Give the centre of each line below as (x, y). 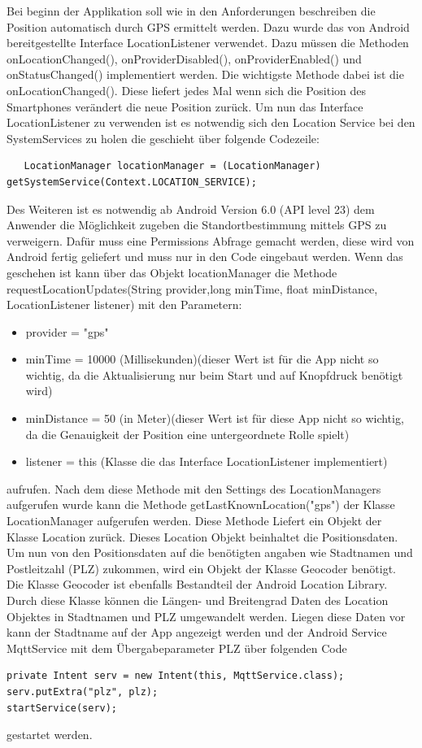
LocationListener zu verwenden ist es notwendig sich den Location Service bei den (211, 122)
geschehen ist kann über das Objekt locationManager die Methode (172, 272)
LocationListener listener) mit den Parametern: (124, 304)
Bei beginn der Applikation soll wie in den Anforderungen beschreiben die (191, 11)
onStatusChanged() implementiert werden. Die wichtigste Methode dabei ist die (205, 74)
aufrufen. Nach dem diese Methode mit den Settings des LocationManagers (194, 488)
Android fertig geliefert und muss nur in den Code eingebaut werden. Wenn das (205, 257)
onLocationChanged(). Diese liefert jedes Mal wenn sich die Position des (186, 90)
